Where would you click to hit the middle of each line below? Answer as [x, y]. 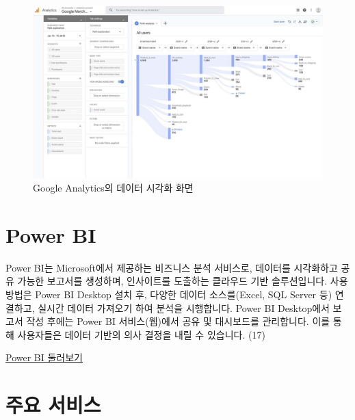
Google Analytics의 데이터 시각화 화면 [113, 188]
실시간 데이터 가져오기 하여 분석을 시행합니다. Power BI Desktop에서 [184, 307]
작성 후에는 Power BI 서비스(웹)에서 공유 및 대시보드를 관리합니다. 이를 [178, 321]
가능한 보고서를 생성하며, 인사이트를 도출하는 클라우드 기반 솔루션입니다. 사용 [183, 281]
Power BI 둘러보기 [44, 357]
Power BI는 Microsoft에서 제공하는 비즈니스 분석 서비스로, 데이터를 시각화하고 [172, 267]
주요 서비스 [53, 405]
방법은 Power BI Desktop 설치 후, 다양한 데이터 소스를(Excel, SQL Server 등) [169, 294]
